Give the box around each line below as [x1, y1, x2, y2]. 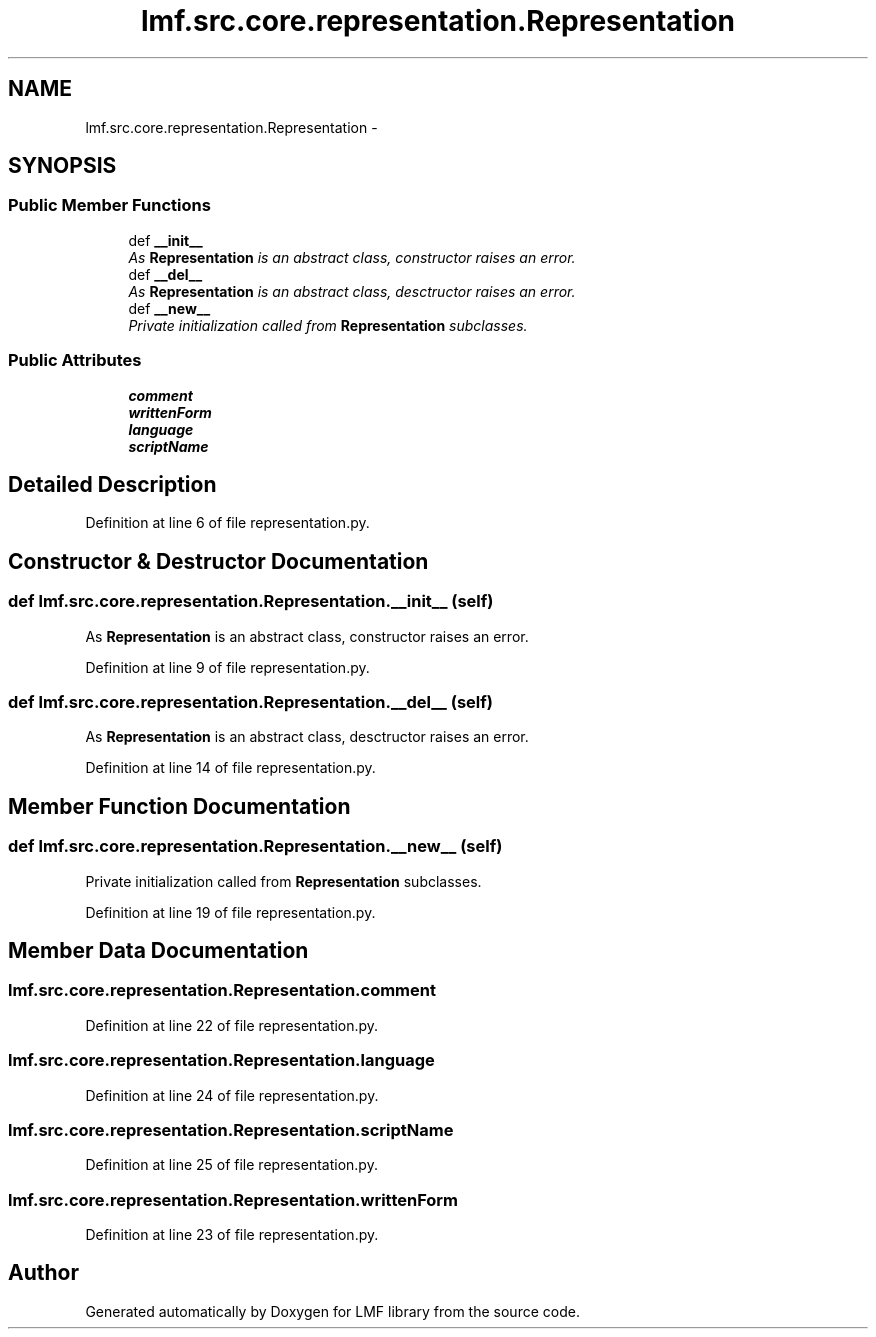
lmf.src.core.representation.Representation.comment [8, 980, 436, 1001]
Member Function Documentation [8, 793, 351, 819]
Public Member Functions [8, 195, 211, 216]
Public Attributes [8, 350, 142, 371]
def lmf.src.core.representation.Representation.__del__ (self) [8, 692, 493, 712]
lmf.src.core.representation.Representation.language [8, 1050, 435, 1071]
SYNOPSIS [8, 153, 117, 179]
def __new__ [128, 299, 211, 317]
